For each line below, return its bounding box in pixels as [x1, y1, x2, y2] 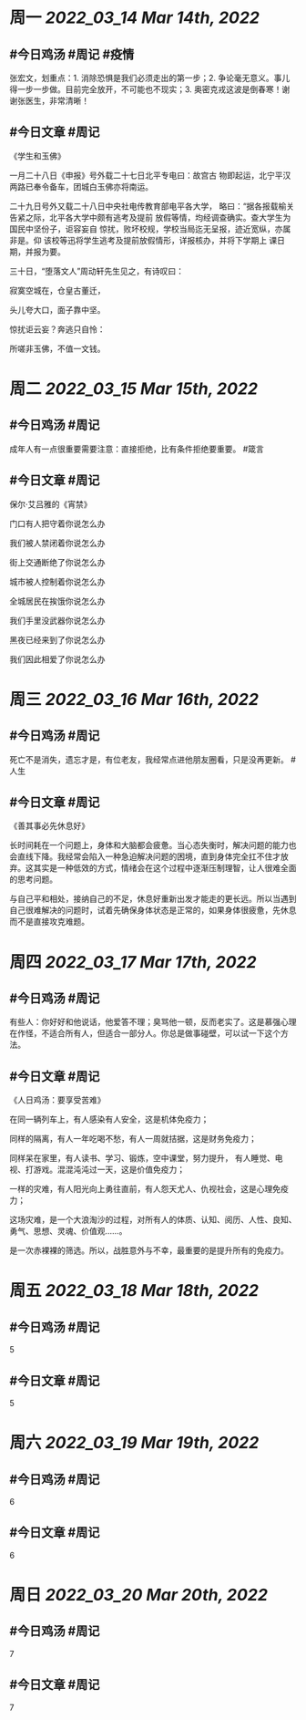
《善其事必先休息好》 [9, 821, 89, 832]
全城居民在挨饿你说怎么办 [9, 596, 106, 606]
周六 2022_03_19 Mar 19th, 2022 [9, 1433, 260, 1454]
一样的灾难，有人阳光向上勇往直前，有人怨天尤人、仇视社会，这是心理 [9, 1184, 273, 1195]
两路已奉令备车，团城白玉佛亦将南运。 [9, 181, 153, 192]
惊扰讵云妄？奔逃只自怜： [9, 324, 106, 335]
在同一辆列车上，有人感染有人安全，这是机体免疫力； [9, 1114, 209, 1125]
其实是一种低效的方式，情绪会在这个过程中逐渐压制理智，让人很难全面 [33, 863, 297, 874]
